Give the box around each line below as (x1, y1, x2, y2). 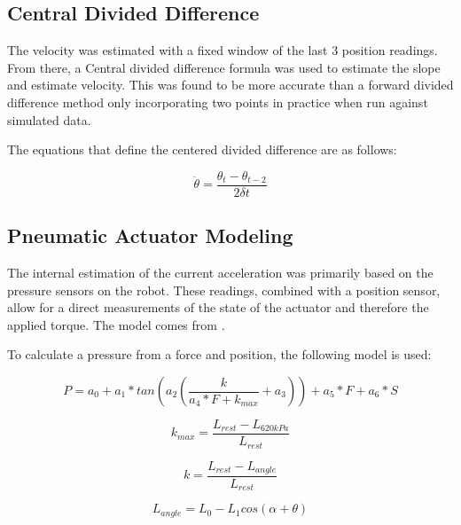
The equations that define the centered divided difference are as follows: (7, 140, 397, 159)
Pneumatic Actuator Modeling (7, 222, 293, 249)
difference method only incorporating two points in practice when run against (7, 92, 428, 111)
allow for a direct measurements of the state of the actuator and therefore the (7, 298, 429, 317)
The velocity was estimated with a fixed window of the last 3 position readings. (7, 41, 438, 59)
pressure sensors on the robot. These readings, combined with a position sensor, (7, 280, 441, 299)
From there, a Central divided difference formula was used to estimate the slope (7, 58, 441, 76)
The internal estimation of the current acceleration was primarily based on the (7, 263, 434, 282)
